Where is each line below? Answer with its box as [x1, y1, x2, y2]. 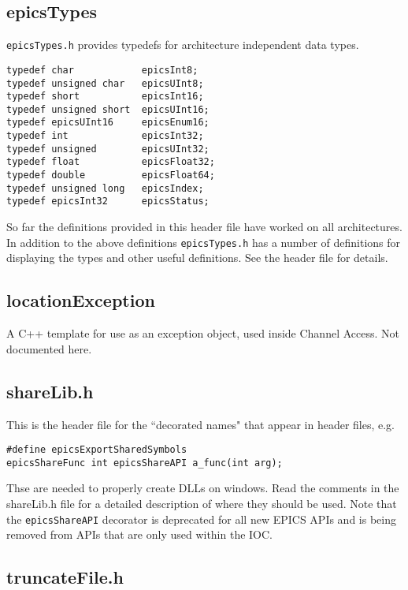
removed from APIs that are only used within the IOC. [6, 526, 273, 543]
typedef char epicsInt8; [6, 64, 198, 76]
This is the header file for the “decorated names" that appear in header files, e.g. [6, 416, 395, 432]
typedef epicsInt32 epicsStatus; [6, 196, 210, 207]
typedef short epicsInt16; [6, 91, 204, 103]
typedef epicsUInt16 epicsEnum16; [6, 117, 210, 129]
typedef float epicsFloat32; [6, 156, 215, 168]
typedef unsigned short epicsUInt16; [6, 103, 210, 115]
